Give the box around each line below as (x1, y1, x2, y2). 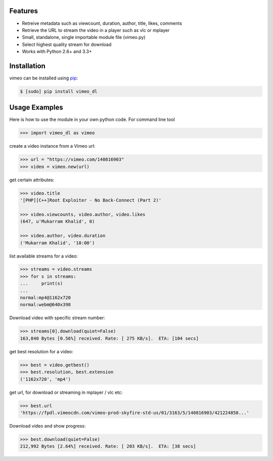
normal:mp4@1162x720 (20, 295, 71, 301)
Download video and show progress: (9, 423, 86, 429)
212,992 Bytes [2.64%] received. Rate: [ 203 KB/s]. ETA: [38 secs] (20, 443, 196, 449)
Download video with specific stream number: (9, 315, 106, 321)
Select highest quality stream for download (22, 41, 112, 48)
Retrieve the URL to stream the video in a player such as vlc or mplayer (22, 27, 170, 33)
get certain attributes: (9, 177, 55, 183)
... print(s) (20, 281, 63, 286)
